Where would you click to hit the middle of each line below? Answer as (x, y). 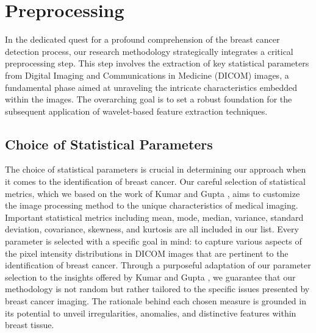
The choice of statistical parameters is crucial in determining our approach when (156, 169)
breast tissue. (30, 325)
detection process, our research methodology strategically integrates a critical (149, 51)
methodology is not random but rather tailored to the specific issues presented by (157, 289)
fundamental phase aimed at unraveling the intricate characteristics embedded (151, 87)
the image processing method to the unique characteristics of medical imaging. (152, 205)
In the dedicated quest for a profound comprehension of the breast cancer (142, 39)
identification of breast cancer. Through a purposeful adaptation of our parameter (158, 265)
